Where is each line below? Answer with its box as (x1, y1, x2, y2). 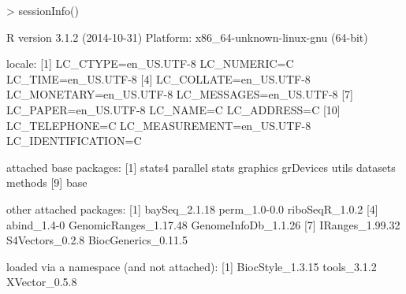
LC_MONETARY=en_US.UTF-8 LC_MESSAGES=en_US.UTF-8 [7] (6, 86, 353, 102)
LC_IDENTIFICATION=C (6, 132, 142, 149)
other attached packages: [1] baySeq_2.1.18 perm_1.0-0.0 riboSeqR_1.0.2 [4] (6, 200, 378, 217)
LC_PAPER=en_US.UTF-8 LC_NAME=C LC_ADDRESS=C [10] (6, 101, 341, 117)
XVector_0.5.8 (6, 274, 77, 290)
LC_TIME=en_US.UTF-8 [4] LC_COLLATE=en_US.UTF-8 (6, 70, 311, 87)
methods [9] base (6, 174, 88, 191)
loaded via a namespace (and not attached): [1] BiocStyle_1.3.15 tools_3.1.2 (6, 258, 377, 274)
